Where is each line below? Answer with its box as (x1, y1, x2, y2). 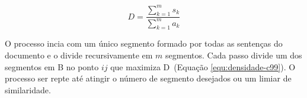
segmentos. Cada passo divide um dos (165, 49, 302, 61)
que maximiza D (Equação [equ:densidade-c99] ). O (110, 60, 296, 73)
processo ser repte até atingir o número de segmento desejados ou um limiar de (5, 72, 292, 84)
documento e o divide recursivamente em (5, 49, 153, 61)
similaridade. (5, 83, 51, 96)
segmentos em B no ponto (5, 60, 99, 73)
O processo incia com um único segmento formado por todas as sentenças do (5, 37, 283, 50)
